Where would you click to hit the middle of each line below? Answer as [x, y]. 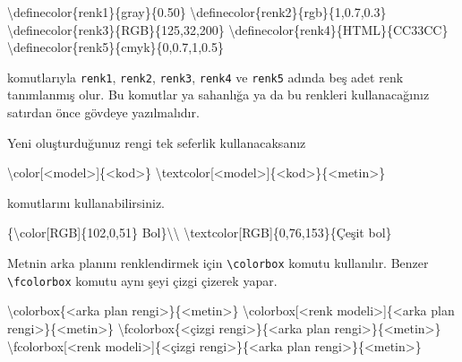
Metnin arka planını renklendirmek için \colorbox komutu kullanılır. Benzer [218, 263]
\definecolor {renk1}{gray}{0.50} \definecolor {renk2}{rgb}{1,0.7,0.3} [197, 12]
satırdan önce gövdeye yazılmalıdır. [103, 112]
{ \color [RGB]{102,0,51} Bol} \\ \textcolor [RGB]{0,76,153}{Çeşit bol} [200, 233]
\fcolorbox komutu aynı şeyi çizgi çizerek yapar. [142, 280]
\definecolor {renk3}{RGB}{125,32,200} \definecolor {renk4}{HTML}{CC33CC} [228, 29]
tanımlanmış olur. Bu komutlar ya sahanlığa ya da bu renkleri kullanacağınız [218, 95]
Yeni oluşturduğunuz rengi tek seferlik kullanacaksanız [157, 142]
